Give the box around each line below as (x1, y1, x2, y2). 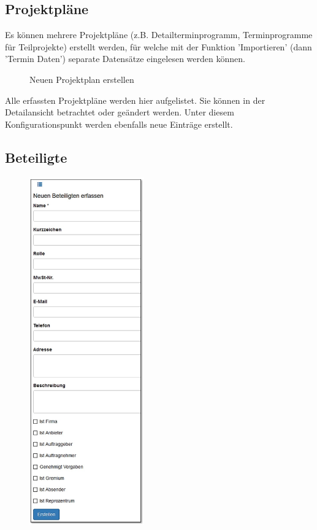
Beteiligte (5, 147, 67, 166)
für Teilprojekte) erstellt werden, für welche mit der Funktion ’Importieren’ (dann (5, 40, 312, 53)
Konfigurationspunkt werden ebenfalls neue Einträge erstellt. (5, 117, 233, 130)
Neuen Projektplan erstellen (29, 72, 134, 85)
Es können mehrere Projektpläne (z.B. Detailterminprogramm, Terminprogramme (5, 28, 313, 41)
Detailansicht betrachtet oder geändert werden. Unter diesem (5, 106, 234, 119)
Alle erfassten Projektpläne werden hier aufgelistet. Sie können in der (5, 93, 265, 106)
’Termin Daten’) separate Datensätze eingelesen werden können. (5, 52, 245, 65)
